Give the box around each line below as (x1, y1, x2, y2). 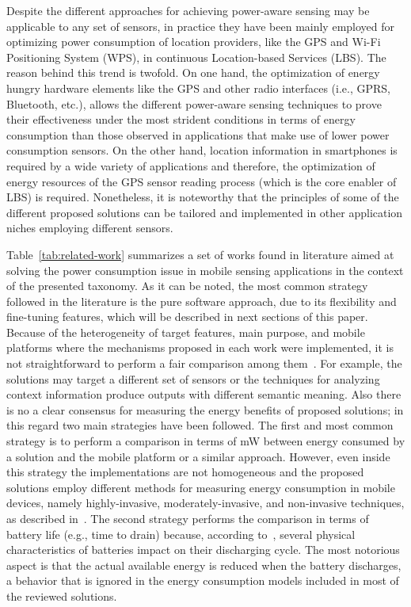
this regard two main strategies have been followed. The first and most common (6, 417, 394, 433)
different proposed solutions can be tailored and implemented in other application (6, 204, 403, 220)
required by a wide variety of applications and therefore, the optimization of (6, 157, 375, 174)
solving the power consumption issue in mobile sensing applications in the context (6, 262, 404, 278)
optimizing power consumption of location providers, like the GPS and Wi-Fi (6, 33, 381, 50)
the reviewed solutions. (6, 587, 117, 604)
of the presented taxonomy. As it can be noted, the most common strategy (6, 277, 368, 294)
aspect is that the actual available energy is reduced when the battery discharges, (6, 556, 401, 573)
